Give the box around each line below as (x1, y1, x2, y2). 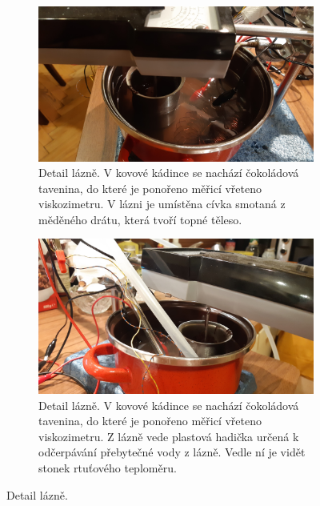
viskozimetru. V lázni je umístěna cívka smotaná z (38, 195, 286, 212)
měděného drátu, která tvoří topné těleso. (38, 211, 242, 227)
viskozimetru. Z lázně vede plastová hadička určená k (38, 428, 299, 444)
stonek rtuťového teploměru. (38, 459, 177, 476)
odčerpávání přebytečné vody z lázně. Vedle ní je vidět (38, 444, 306, 460)
